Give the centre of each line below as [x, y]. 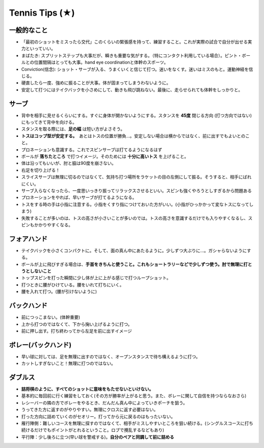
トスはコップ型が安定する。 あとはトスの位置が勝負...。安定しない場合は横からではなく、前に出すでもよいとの [133, 136]
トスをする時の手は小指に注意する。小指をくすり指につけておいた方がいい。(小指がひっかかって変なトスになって [135, 204]
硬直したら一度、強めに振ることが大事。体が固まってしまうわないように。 [96, 83]
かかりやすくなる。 [53, 224]
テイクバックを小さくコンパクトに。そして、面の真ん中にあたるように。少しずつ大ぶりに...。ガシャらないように [134, 250]
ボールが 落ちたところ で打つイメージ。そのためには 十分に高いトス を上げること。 [105, 157]
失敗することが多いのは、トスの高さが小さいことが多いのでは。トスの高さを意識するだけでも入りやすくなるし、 [135, 218]
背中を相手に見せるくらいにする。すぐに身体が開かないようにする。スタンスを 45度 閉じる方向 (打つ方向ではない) [136, 115]
